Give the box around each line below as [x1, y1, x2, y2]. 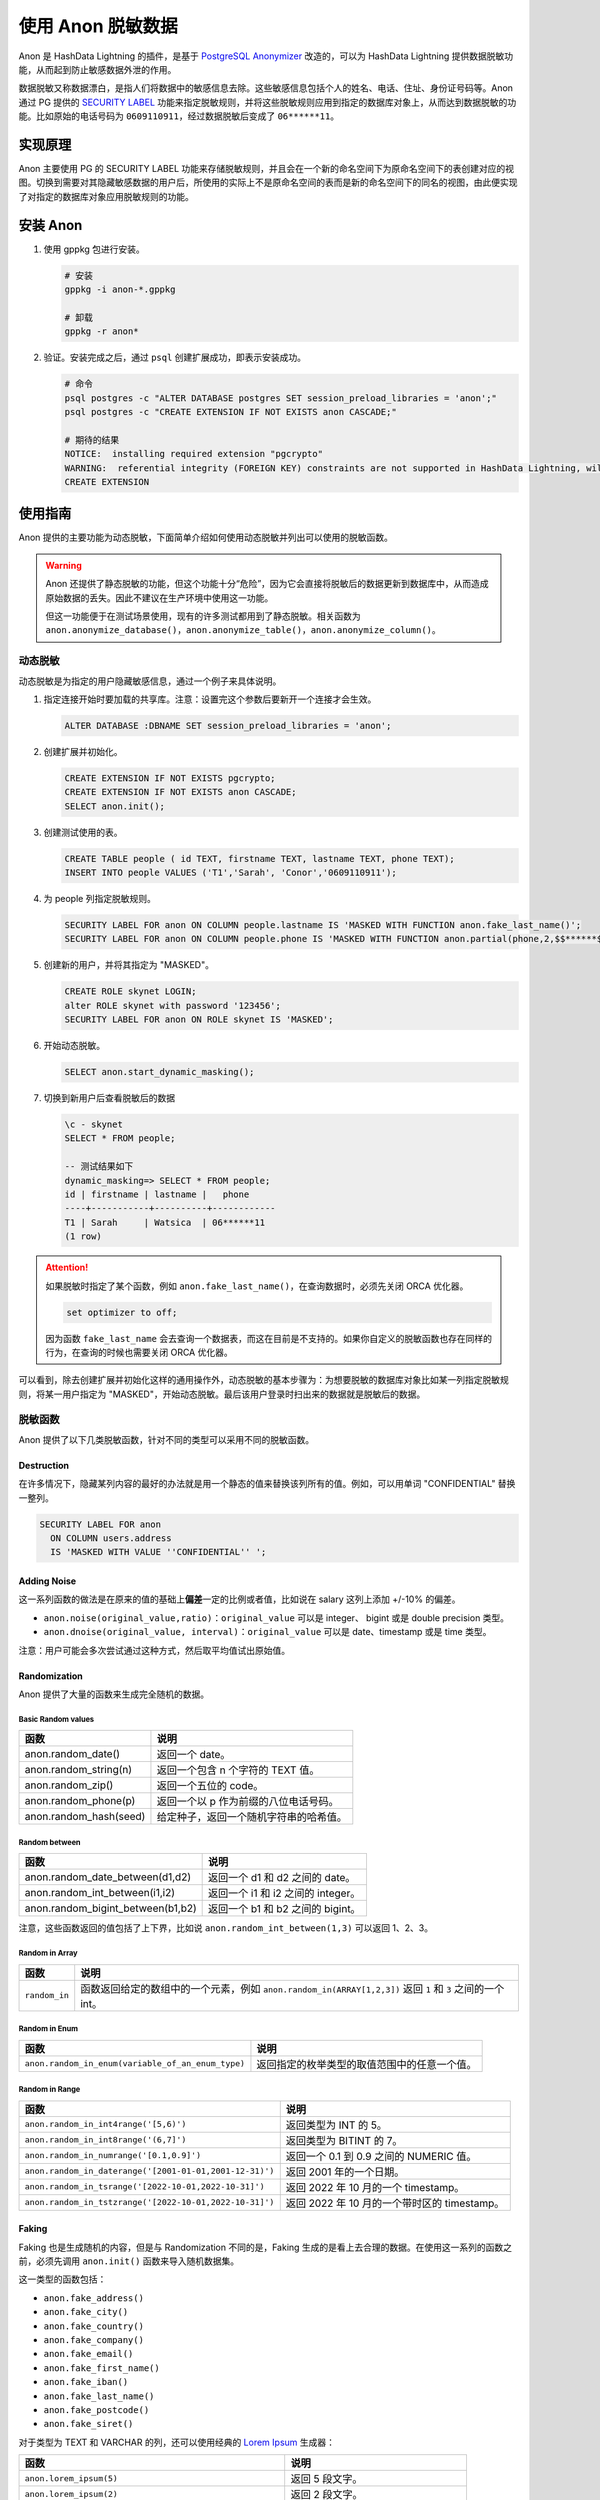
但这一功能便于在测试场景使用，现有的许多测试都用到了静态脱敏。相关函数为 [45, 610, 361, 622]
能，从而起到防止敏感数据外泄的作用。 [18, 63, 177, 75]
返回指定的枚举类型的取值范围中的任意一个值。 [256, 2057, 477, 2071]
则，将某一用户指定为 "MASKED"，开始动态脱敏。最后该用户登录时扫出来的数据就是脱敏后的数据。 [18, 1388, 426, 1400]
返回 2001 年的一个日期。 [285, 2165, 405, 2179]
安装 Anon [18, 216, 83, 234]
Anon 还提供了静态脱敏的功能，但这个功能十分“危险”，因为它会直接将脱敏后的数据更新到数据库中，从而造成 [45, 578, 489, 590]
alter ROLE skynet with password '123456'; [64, 1000, 282, 1011]
